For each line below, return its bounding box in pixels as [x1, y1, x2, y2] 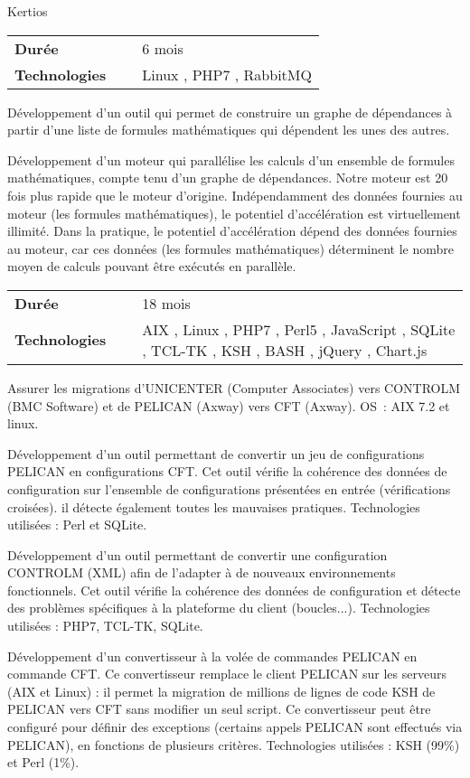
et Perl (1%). [7, 753, 80, 772]
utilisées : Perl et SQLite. [7, 515, 147, 534]
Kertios [7, 2, 48, 20]
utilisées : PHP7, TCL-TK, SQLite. [7, 616, 203, 635]
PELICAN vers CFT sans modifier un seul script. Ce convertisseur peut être [7, 699, 431, 718]
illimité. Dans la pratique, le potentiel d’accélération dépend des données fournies [7, 221, 457, 240]
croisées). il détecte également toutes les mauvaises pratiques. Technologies [7, 497, 420, 516]
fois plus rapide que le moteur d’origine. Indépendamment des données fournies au [7, 185, 463, 204]
